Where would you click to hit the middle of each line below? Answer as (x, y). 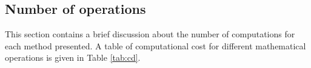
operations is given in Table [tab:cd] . (73, 57)
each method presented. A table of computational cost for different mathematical (155, 45)
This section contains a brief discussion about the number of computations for (150, 34)
